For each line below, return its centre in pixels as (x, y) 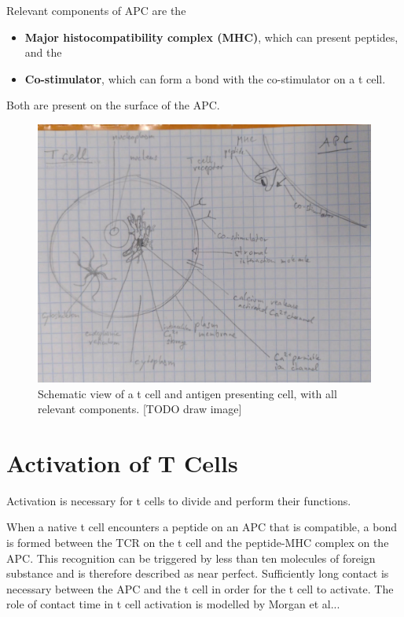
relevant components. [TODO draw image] (140, 409)
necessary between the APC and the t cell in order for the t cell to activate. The (200, 588)
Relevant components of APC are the (96, 10)
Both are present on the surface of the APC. (113, 105)
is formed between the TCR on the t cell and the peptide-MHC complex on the (198, 542)
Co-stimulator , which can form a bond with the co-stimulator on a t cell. (205, 78)
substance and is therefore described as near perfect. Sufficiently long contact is (198, 573)
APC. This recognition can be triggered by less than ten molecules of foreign (191, 558)
